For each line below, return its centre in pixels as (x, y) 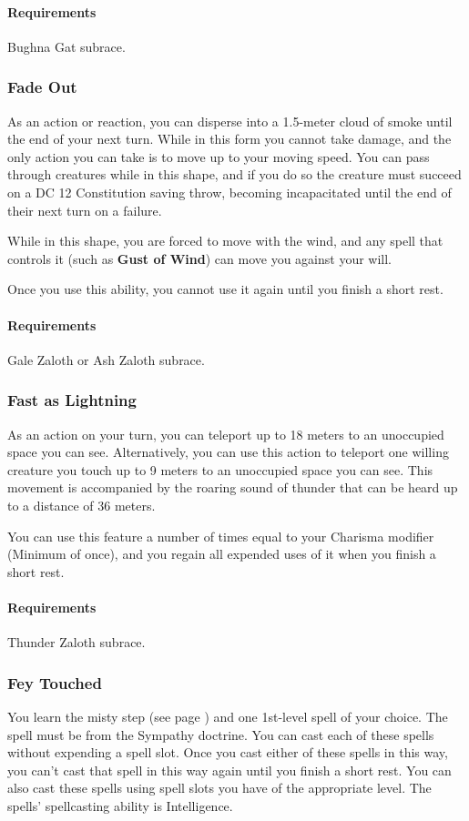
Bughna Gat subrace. (66, 46)
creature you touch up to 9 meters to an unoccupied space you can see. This (220, 469)
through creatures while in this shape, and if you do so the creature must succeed (234, 174)
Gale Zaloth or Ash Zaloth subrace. (106, 359)
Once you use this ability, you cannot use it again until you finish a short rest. (225, 289)
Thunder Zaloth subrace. (76, 642)
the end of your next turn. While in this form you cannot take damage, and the (229, 139)
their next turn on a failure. (85, 210)
